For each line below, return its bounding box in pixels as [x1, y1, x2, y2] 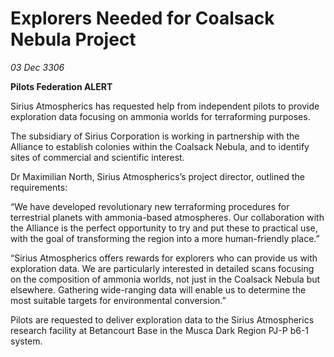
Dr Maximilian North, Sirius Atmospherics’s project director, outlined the [10, 170, 305, 182]
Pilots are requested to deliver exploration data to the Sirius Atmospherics [10, 313, 315, 326]
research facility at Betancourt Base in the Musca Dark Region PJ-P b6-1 [10, 324, 310, 336]
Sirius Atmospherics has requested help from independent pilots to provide [10, 100, 320, 112]
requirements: [10, 181, 68, 193]
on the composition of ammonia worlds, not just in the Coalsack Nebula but [10, 273, 321, 285]
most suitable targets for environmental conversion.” [10, 294, 227, 306]
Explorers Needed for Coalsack [10, 7, 275, 30]
